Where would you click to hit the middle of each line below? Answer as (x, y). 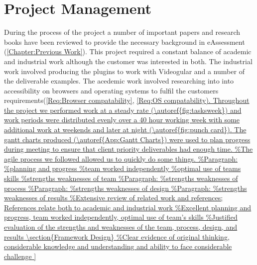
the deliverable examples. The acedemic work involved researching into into (119, 81)
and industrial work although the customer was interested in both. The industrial (128, 61)
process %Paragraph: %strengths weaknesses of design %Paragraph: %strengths (126, 188)
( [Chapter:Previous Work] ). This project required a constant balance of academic (128, 51)
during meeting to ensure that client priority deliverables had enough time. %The (128, 149)
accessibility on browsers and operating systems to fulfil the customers (111, 90)
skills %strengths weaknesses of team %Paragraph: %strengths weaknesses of (121, 178)
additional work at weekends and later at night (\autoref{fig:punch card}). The (125, 130)
